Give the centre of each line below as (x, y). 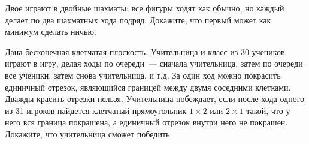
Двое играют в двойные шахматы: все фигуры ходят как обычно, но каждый (145, 8)
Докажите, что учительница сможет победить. (89, 133)
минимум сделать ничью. (51, 31)
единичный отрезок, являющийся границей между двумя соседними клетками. (148, 87)
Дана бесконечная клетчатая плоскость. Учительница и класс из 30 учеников (145, 51)
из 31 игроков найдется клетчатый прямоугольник (96, 110)
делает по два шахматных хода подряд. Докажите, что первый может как (138, 19)
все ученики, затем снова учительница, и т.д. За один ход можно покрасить (143, 75)
